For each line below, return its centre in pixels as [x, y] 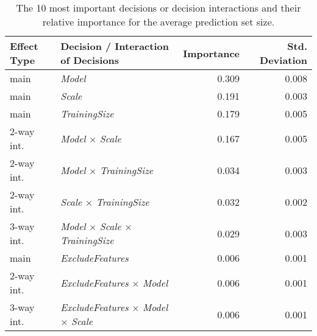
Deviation [283, 60]
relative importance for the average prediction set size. [158, 22]
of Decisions [90, 60]
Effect [24, 46]
